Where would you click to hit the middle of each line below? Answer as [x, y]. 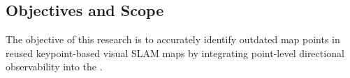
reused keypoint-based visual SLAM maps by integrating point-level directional [175, 53]
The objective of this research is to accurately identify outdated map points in [173, 39]
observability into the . [54, 67]
